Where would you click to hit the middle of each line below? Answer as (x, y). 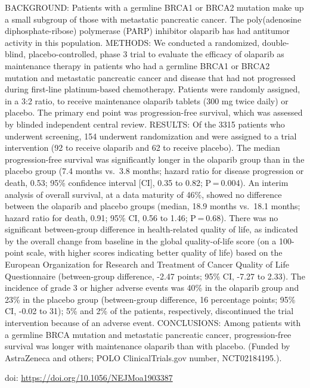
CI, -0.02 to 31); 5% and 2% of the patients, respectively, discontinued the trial (149, 311)
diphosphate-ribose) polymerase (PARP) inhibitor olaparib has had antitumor (147, 31)
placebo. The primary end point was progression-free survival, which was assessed (154, 112)
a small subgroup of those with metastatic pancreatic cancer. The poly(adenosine (153, 19)
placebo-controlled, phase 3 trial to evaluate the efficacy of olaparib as (156, 54)
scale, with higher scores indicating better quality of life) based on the (154, 252)
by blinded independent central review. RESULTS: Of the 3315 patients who (145, 124)
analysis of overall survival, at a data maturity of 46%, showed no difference (143, 194)
